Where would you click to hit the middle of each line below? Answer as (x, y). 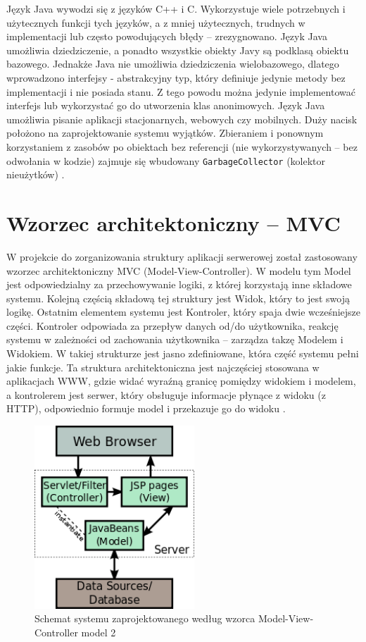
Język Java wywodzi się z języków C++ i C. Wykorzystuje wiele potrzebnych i (176, 8)
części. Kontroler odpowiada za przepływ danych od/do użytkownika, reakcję (172, 325)
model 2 (99, 632)
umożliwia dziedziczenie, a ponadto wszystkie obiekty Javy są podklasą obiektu (178, 50)
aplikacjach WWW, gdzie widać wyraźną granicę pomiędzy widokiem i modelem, (181, 381)
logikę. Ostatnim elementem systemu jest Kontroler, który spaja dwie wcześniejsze (184, 312)
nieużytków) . (36, 174)
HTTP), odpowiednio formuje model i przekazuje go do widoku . (146, 408)
